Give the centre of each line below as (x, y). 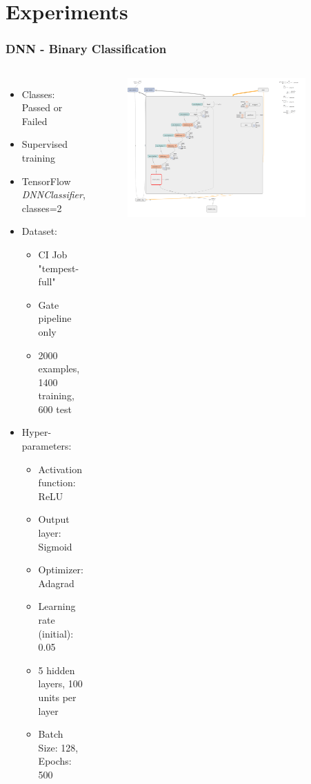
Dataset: (40, 231)
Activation (60, 469)
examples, (59, 369)
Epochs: (55, 761)
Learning (57, 606)
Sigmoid (55, 546)
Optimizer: (61, 570)
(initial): (56, 633)
